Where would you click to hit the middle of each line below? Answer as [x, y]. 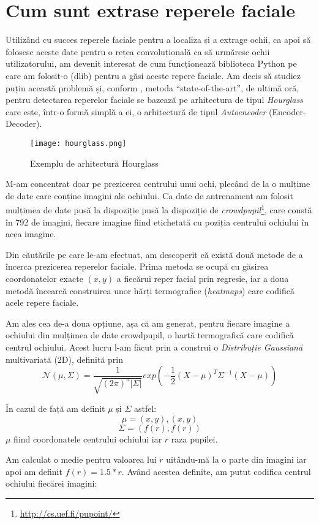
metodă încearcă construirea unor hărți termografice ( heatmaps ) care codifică [150, 290]
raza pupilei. [194, 439]
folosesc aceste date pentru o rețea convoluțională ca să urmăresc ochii [138, 51]
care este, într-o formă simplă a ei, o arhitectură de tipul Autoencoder [136, 111]
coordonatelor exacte [44, 278]
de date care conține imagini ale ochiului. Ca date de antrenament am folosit [149, 195]
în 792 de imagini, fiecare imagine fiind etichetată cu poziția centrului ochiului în [157, 222]
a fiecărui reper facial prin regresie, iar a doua [203, 278]
